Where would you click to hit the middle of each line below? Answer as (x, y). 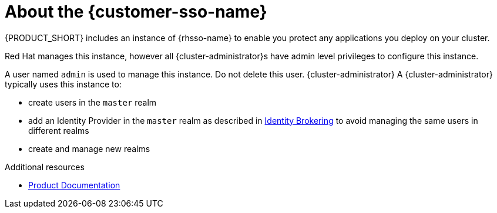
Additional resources (45, 167)
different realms (59, 130)
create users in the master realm (93, 102)
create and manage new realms (89, 148)
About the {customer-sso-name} (136, 12)
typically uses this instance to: (63, 84)
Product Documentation (74, 185)
